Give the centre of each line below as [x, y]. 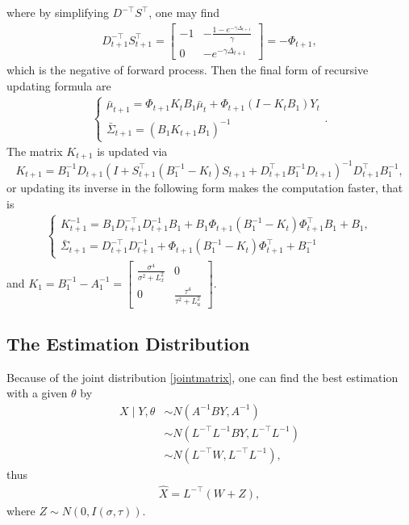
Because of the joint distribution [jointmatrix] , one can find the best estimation [202, 377]
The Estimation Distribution [128, 343]
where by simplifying [58, 12]
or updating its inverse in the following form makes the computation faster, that [205, 187]
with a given [37, 393]
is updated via [132, 151]
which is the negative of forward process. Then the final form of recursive [188, 69]
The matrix [35, 151]
